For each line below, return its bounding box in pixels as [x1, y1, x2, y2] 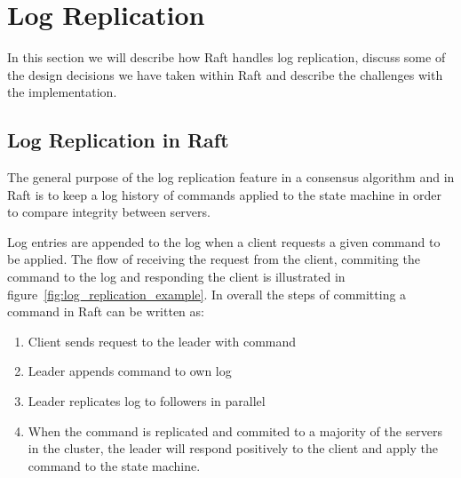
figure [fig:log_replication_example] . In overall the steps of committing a [7, 284, 407, 303]
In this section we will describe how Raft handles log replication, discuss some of [7, 48, 446, 67]
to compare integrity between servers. [7, 203, 211, 221]
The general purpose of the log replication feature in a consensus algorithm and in [7, 168, 455, 187]
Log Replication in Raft [7, 126, 229, 154]
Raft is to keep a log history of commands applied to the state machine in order [7, 185, 442, 203]
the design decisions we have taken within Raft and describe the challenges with [7, 65, 443, 84]
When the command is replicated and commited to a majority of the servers [28, 421, 443, 440]
